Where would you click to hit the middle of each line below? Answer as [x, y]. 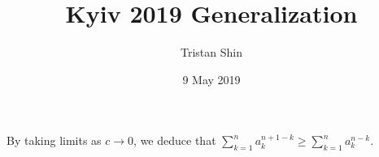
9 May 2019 [211, 79]
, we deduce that [175, 140]
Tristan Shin [211, 52]
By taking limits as [54, 140]
